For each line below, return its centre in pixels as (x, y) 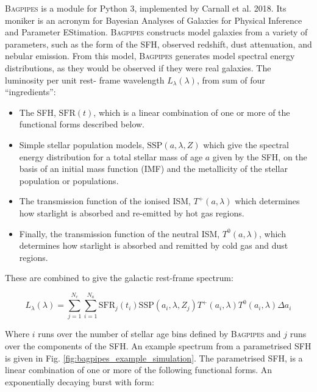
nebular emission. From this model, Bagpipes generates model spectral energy (150, 56)
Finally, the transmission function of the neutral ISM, (119, 233)
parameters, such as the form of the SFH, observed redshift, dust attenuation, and (158, 44)
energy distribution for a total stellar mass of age (111, 156)
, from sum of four (231, 80)
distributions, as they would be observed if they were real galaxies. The (138, 67)
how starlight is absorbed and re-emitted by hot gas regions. (132, 212)
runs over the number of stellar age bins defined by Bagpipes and (159, 334)
